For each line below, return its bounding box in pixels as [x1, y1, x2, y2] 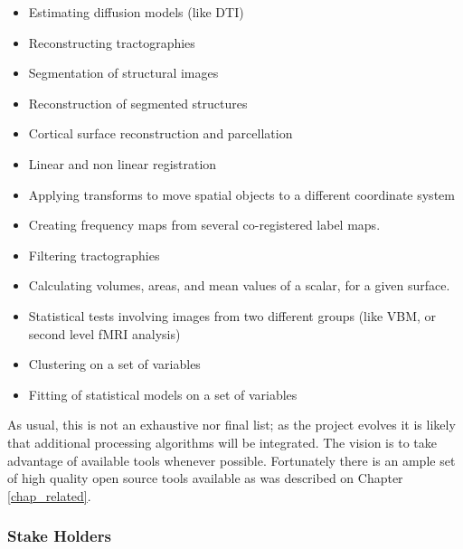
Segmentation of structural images [28, 63, 219, 82]
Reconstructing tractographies [28, 33, 195, 52]
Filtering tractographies [28, 245, 160, 264]
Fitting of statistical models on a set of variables [28, 384, 298, 403]
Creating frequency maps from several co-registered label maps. [28, 215, 381, 234]
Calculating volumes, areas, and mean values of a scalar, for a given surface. [28, 276, 450, 295]
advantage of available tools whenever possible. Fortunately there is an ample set [7, 450, 456, 469]
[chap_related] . [7, 486, 91, 505]
